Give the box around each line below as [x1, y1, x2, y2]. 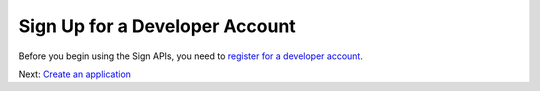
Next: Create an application [18, 68, 132, 80]
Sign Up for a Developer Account [18, 15, 297, 37]
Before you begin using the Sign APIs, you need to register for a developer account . [18, 50, 364, 62]
